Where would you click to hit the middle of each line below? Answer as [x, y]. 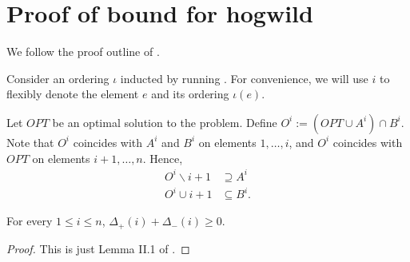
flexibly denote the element [73, 94]
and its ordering [190, 94]
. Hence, [163, 158]
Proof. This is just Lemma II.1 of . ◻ [98, 248]
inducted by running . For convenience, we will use [244, 78]
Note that [30, 142]
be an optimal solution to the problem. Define [165, 122]
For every [30, 221]
